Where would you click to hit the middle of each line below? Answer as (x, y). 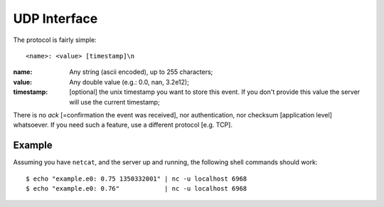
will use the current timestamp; (114, 102)
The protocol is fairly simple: (55, 40)
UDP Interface (55, 18)
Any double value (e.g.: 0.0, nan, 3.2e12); (129, 82)
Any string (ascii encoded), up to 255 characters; (141, 72)
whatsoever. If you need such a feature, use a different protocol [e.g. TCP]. (123, 125)
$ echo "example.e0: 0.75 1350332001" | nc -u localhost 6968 (137, 179)
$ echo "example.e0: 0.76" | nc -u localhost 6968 (137, 188)
